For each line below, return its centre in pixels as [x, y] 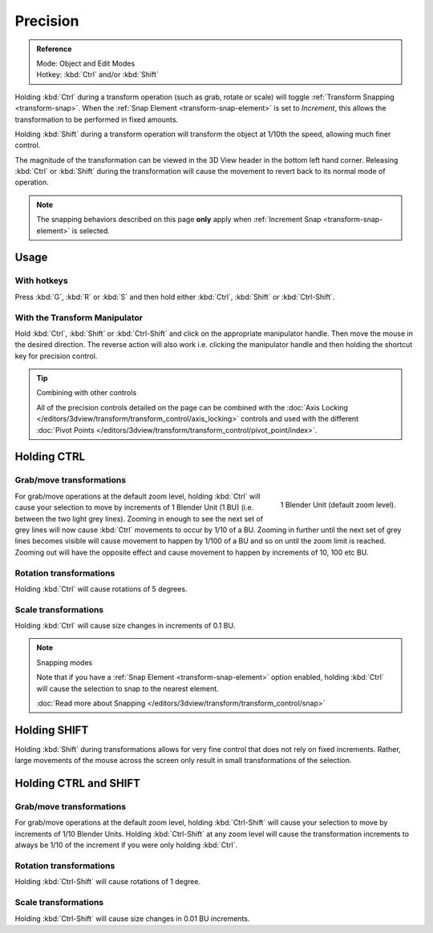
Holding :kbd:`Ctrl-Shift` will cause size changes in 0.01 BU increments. [132, 919]
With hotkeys [41, 281]
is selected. [91, 230]
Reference [54, 49]
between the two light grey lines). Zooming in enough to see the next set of [139, 519]
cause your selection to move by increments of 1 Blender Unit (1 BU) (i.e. [134, 507]
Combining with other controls [87, 393]
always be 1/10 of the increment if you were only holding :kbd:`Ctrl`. [126, 845]
